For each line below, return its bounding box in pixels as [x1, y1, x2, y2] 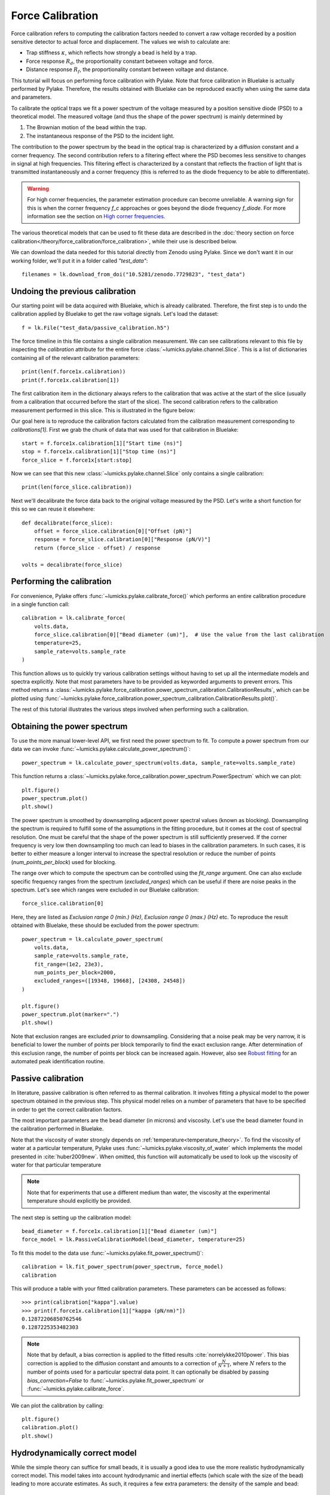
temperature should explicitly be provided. [27, 1197, 132, 1204]
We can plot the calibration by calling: [11, 1402, 104, 1409]
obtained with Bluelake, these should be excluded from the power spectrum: [11, 922, 200, 929]
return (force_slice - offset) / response [33, 544, 161, 551]
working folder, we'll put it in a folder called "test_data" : [11, 257, 148, 264]
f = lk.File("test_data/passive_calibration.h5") [22, 324, 170, 331]
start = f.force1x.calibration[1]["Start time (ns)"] [22, 440, 182, 447]
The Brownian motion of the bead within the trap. [26, 124, 147, 131]
